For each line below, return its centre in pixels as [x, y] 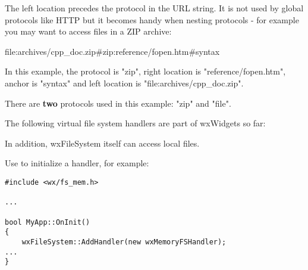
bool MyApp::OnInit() [48, 222]
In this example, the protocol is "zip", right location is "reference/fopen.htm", [145, 71]
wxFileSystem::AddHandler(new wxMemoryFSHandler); [124, 242]
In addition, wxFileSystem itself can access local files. [102, 143]
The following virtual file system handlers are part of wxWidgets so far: [135, 123]
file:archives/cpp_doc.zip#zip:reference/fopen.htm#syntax [112, 51]
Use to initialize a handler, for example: [77, 163]
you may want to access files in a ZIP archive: [88, 31]
